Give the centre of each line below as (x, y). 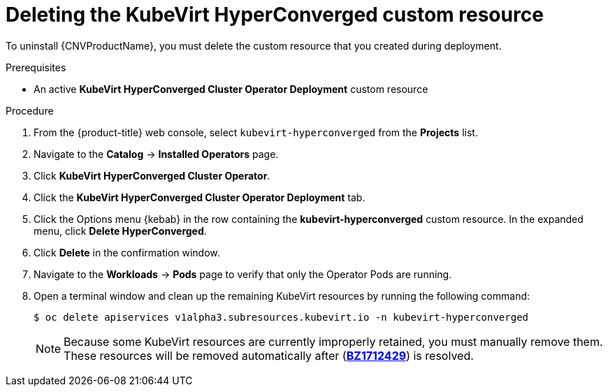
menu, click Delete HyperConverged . (120, 231)
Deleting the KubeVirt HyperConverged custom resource (275, 15)
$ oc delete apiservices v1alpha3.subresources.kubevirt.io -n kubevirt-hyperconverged (281, 317)
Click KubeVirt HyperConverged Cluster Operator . (152, 175)
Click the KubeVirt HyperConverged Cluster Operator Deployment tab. (200, 197)
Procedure (30, 110)
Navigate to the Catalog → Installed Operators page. (156, 154)
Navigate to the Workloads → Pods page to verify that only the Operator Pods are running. (243, 274)
